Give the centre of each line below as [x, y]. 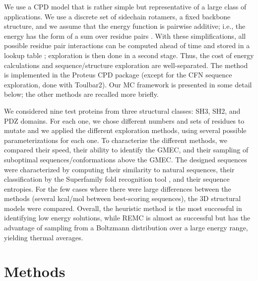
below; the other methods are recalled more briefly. [81, 94]
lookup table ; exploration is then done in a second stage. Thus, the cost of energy [129, 55]
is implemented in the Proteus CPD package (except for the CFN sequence [118, 75]
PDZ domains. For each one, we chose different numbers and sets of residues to [124, 120]
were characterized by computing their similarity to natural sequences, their [119, 169]
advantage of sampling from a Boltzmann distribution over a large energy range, [126, 228]
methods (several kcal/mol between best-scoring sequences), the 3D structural [123, 198]
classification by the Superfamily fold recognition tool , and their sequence [117, 179]
